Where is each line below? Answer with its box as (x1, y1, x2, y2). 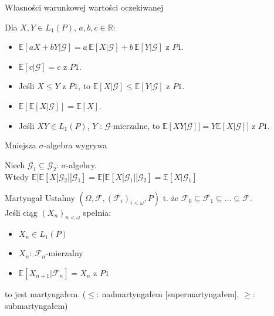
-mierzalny (45, 247, 83, 259)
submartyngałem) (5, 299, 68, 311)
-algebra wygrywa (43, 139, 107, 151)
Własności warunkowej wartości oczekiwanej (5, 1, 164, 13)
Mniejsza (5, 139, 36, 151)
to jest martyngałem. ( (5, 287, 86, 300)
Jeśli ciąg (5, 206, 38, 218)
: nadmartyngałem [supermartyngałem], (96, 287, 239, 300)
